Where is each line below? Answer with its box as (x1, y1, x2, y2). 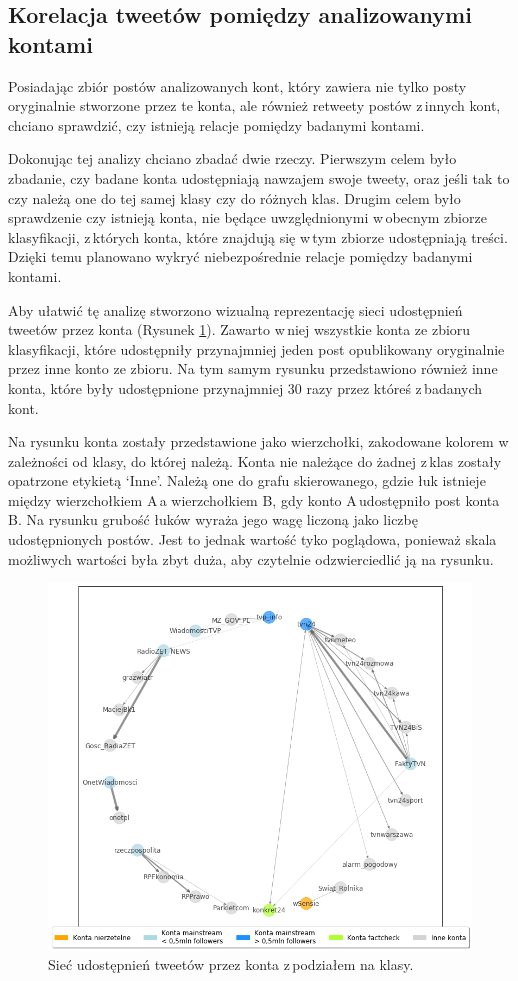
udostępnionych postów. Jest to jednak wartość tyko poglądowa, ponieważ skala (8, 529, 497, 550)
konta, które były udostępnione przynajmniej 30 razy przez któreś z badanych (8, 377, 483, 398)
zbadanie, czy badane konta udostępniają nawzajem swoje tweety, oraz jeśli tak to (8, 167, 510, 188)
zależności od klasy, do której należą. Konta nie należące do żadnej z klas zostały (8, 450, 502, 471)
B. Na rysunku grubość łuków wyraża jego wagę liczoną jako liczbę (8, 509, 418, 530)
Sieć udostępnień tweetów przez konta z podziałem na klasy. (48, 954, 414, 975)
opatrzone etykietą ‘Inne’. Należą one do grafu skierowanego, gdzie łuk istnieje (8, 470, 486, 491)
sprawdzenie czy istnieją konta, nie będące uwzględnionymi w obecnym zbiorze (8, 207, 487, 228)
